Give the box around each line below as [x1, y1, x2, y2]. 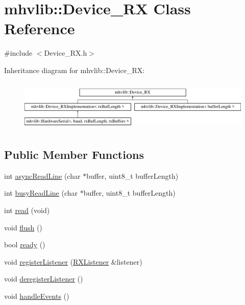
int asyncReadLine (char [4, 170, 81, 181]
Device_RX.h [44, 48, 87, 58]
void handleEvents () [4, 291, 69, 301]
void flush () [4, 222, 42, 232]
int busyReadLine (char [4, 187, 78, 198]
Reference [4, 18, 75, 39]
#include [4, 48, 33, 58]
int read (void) [4, 205, 50, 216]
